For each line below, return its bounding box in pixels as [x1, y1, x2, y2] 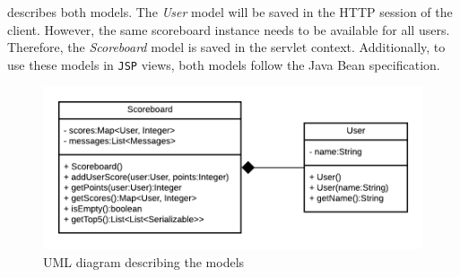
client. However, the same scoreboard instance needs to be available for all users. [7, 20, 450, 39]
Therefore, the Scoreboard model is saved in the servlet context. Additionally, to [7, 38, 446, 56]
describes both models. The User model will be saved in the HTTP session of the [7, 3, 453, 21]
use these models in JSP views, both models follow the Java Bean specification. [7, 55, 440, 74]
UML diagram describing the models [43, 252, 245, 271]
